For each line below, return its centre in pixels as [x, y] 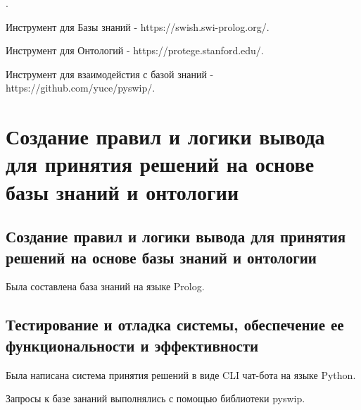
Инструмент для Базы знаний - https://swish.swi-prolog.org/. [138, 26]
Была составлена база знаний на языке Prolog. [105, 286]
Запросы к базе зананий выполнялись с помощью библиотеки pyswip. [156, 398]
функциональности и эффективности [132, 345]
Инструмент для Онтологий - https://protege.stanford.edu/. [135, 50]
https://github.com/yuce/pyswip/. [81, 88]
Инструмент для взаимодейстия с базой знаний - [110, 74]
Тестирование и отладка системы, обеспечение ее [175, 324]
